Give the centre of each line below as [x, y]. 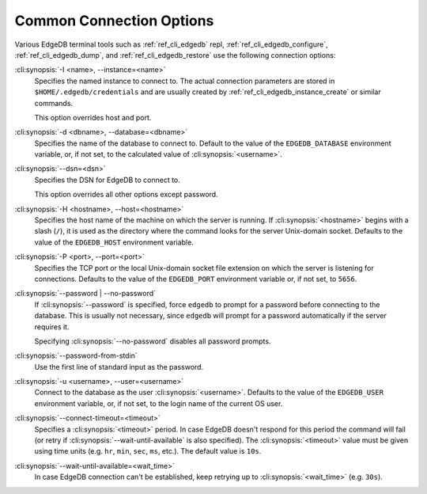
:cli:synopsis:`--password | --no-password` [85, 294]
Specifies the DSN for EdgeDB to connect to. [108, 180]
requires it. [52, 327]
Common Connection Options [114, 21]
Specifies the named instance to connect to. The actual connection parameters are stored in [185, 81]
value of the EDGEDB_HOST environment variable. [114, 242]
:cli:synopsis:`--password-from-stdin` [76, 355]
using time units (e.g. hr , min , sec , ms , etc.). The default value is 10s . [148, 451]
